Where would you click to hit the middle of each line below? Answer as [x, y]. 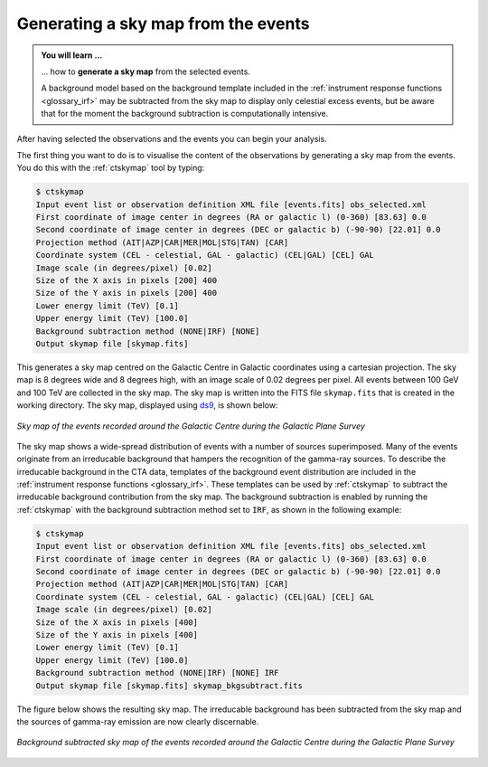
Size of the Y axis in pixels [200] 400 [126, 293]
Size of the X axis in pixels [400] [117, 622]
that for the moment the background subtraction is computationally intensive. [185, 114]
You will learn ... [72, 55]
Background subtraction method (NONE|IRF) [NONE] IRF [157, 673]
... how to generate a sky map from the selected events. [145, 71]
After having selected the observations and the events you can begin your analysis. [172, 138]
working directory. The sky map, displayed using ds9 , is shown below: [147, 405]
